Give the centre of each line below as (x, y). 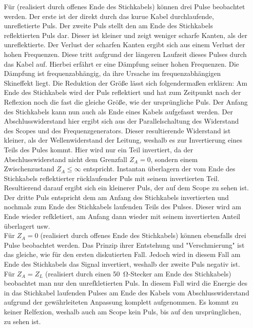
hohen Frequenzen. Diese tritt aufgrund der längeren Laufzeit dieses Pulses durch (126, 54)
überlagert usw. (27, 226)
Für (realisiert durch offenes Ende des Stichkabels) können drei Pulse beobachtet (125, 6)
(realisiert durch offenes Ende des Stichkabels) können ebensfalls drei (143, 235)
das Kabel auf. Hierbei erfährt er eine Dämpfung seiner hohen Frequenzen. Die (122, 64)
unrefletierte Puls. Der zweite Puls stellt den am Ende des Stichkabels (108, 26)
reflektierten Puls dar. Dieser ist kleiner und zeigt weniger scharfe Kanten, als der (126, 35)
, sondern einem (174, 159)
